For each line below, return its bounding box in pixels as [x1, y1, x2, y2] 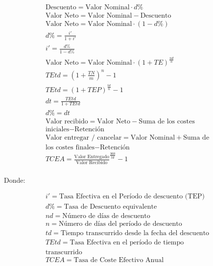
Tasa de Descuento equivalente [64, 203, 157, 211]
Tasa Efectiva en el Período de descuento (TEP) [59, 193, 205, 200]
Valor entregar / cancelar [45, 134, 122, 141]
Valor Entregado [74, 154, 109, 160]
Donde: [4, 174, 25, 185]
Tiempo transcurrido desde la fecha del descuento [60, 230, 210, 237]
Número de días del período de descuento [58, 220, 182, 228]
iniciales [45, 125, 70, 133]
